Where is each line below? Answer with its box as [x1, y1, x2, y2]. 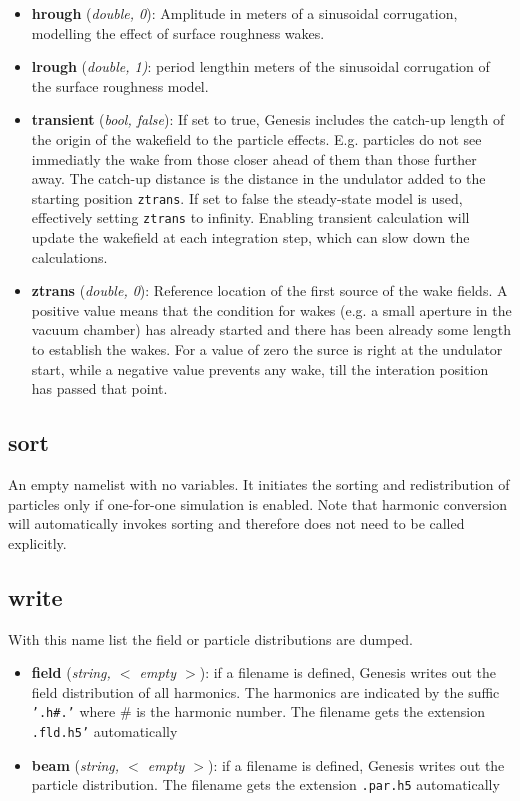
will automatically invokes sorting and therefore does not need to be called [8, 513, 465, 534]
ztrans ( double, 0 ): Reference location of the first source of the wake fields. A [31, 280, 508, 301]
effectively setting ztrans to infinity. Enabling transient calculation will [31, 207, 470, 228]
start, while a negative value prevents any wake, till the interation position [31, 358, 489, 379]
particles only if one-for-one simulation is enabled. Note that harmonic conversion [8, 493, 508, 514]
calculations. [31, 246, 108, 267]
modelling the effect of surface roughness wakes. [31, 22, 325, 43]
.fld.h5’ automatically [31, 721, 178, 742]
